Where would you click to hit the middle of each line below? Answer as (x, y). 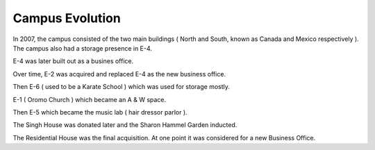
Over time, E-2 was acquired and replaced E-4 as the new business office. (119, 74)
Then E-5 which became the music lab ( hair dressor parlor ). (100, 112)
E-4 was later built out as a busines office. (73, 61)
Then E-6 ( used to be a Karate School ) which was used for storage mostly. (122, 87)
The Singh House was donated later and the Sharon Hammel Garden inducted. (125, 125)
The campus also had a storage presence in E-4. (83, 48)
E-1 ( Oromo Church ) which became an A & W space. (90, 99)
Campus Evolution (67, 18)
